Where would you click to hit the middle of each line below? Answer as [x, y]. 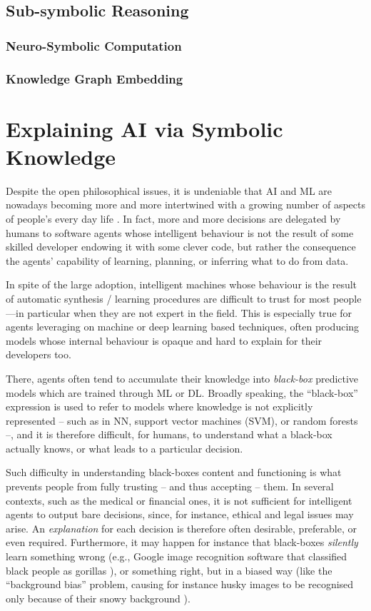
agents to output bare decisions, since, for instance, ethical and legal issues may [180, 514]
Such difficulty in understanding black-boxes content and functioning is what [174, 472]
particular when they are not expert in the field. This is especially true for [190, 312]
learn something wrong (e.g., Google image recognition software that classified [177, 556]
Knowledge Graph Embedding [95, 78]
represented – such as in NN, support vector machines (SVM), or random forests [182, 420]
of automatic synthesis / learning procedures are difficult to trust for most [168, 298]
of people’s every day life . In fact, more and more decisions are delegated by [173, 218]
